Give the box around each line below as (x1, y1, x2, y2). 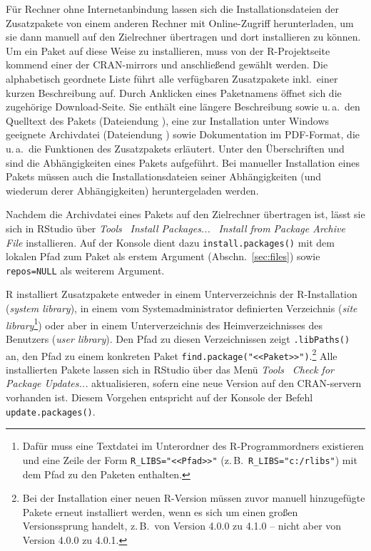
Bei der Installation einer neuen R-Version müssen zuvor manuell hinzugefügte (22, 490, 365, 505)
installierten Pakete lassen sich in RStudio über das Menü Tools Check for (6, 361, 334, 376)
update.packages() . (6, 403, 96, 418)
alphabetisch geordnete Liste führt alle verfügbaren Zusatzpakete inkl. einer (6, 71, 338, 86)
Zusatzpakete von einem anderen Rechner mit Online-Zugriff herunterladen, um (6, 15, 354, 30)
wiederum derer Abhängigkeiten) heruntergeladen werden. (6, 182, 259, 197)
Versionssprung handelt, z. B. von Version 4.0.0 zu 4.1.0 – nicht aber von (22, 518, 342, 533)
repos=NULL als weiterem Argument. (6, 262, 165, 277)
